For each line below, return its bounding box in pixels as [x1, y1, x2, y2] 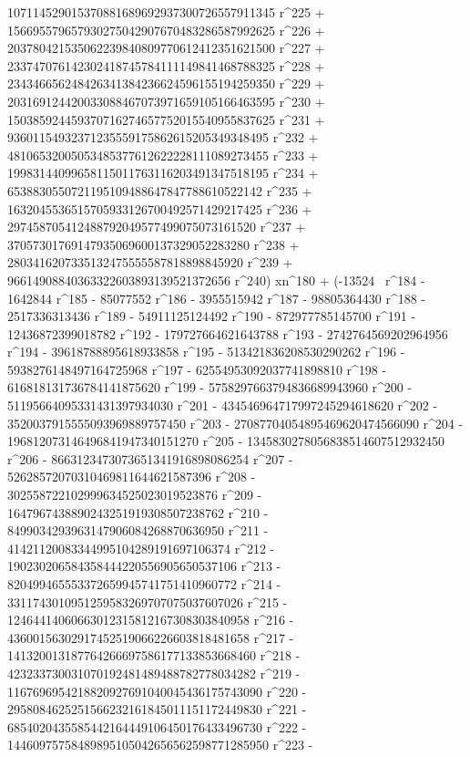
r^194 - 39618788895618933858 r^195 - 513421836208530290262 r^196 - [7, 342, 405, 361]
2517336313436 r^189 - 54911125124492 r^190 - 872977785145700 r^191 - [7, 306, 416, 326]
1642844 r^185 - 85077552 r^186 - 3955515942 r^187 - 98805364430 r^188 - [7, 288, 426, 307]
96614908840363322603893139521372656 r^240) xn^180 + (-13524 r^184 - [7, 270, 425, 289]
